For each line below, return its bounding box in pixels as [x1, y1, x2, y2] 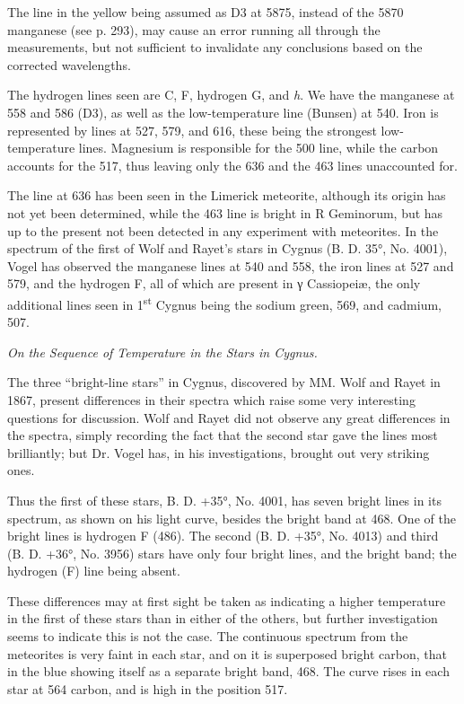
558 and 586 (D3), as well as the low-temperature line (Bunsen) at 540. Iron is [7, 102, 439, 121]
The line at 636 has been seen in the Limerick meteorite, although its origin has [7, 186, 446, 205]
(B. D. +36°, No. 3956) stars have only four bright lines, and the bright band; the [7, 543, 457, 562]
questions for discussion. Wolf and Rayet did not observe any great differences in [7, 408, 451, 427]
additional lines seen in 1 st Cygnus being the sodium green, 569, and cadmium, [7, 292, 442, 313]
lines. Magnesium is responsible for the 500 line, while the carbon [78, 138, 439, 157]
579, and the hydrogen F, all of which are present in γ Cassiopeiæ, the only [7, 274, 421, 293]
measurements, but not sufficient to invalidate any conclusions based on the [7, 38, 423, 57]
